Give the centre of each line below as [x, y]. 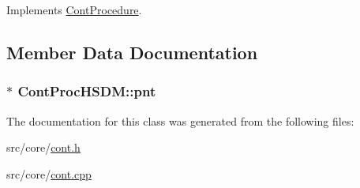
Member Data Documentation [132, 52]
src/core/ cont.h [43, 147]
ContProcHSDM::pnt [87, 91]
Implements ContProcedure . [74, 9]
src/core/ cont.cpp [49, 173]
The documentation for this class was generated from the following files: [180, 120]
